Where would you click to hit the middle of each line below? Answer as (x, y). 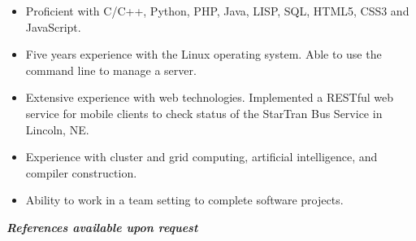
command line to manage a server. (111, 70)
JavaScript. (53, 26)
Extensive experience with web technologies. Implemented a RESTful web (210, 97)
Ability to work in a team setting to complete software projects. (184, 200)
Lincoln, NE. (57, 129)
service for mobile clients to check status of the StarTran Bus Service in (204, 113)
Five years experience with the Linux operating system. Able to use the (204, 54)
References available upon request (102, 227)
